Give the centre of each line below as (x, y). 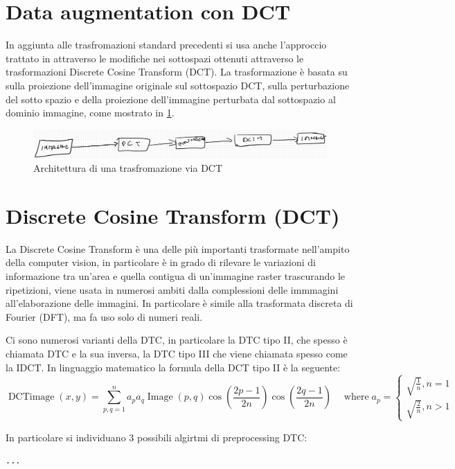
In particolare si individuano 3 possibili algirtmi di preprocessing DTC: (157, 437)
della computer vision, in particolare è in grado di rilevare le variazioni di (161, 262)
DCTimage (31, 397)
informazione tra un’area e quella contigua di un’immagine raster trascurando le (176, 276)
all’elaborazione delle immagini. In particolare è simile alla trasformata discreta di (179, 303)
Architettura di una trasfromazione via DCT (128, 168)
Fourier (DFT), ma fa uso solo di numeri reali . (104, 316)
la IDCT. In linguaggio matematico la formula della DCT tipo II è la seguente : (173, 367)
